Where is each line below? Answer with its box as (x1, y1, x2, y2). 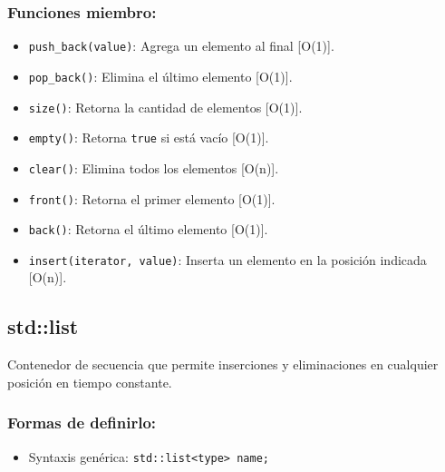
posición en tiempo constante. (7, 372, 172, 391)
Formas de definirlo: (7, 411, 157, 434)
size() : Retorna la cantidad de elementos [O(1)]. (28, 97, 303, 116)
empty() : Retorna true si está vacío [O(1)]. (28, 128, 269, 147)
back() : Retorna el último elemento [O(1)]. (28, 220, 268, 239)
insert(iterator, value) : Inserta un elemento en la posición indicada (28, 250, 427, 269)
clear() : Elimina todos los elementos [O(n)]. (28, 158, 279, 177)
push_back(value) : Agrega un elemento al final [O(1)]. (28, 36, 334, 55)
